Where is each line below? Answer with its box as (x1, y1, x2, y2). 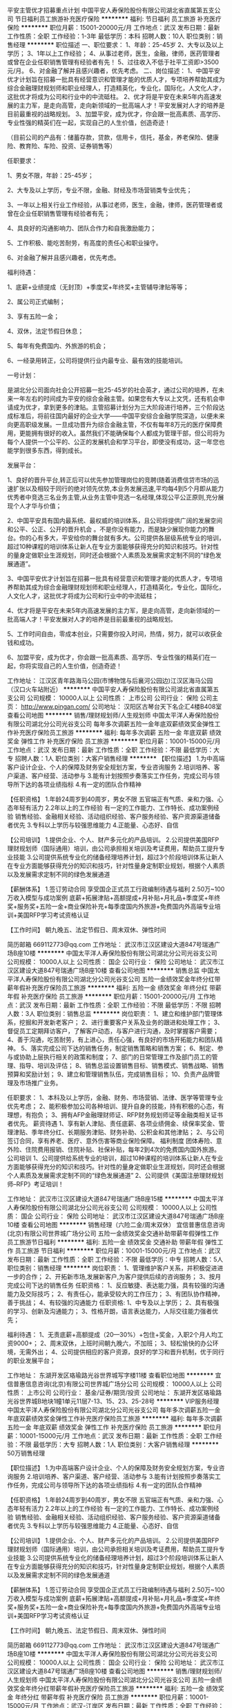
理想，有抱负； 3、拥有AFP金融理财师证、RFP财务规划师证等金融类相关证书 (7, 1111, 223, 1119)
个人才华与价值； (12, 502, 62, 510)
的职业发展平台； (7, 1356, 56, 1365)
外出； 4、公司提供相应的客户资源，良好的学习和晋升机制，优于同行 (30, 1348, 224, 1356)
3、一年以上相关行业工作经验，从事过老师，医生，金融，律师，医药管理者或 (7, 201, 223, 209)
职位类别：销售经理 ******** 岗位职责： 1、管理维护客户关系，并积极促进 (7, 1264, 217, 1272)
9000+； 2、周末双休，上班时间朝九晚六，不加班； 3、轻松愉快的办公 (12, 1339, 213, 1347)
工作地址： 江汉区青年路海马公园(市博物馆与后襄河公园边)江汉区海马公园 (7, 677, 213, 684)
